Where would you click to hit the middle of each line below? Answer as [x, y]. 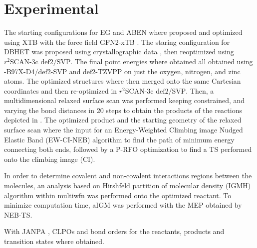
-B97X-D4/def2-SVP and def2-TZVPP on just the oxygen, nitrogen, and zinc [122, 71]
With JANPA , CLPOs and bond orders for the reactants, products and [114, 231]
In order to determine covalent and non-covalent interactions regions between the [128, 176]
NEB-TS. [18, 214]
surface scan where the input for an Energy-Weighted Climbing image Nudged [124, 130]
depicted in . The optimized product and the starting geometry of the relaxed [123, 120]
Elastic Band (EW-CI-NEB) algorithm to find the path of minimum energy [119, 139]
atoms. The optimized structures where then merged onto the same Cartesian [123, 81]
